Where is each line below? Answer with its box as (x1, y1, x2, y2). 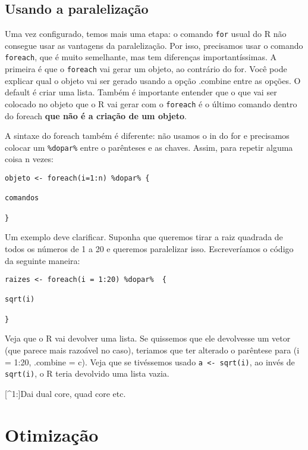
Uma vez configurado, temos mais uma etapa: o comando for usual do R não (5, 27, 287, 40)
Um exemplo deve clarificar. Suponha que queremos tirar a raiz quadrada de (5, 231, 283, 243)
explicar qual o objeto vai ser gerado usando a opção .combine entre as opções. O (5, 74, 301, 86)
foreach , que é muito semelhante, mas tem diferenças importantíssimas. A (5, 51, 276, 63)
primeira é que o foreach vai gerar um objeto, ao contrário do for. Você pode (5, 63, 287, 75)
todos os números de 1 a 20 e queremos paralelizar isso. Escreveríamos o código (5, 242, 294, 255)
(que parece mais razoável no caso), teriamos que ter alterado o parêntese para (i (5, 343, 300, 356)
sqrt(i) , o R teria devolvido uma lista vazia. (5, 367, 169, 380)
